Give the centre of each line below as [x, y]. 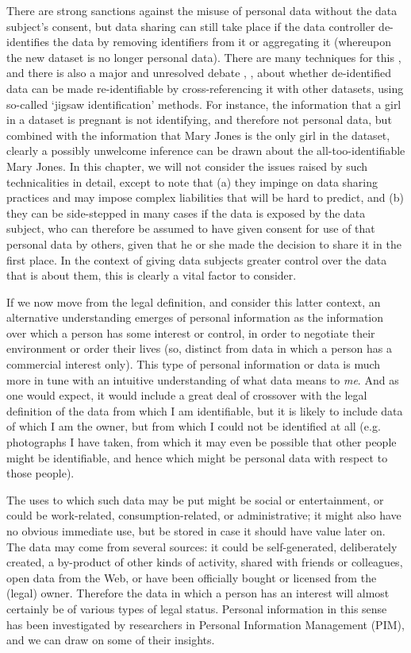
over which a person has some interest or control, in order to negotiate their [191, 332]
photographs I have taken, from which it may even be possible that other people [202, 442]
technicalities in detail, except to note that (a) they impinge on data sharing [192, 182]
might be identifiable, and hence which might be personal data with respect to [197, 457]
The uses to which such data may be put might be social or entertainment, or [195, 499]
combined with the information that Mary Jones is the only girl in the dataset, [198, 135]
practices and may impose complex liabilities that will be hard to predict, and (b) [205, 197]
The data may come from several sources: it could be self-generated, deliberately [202, 546]
